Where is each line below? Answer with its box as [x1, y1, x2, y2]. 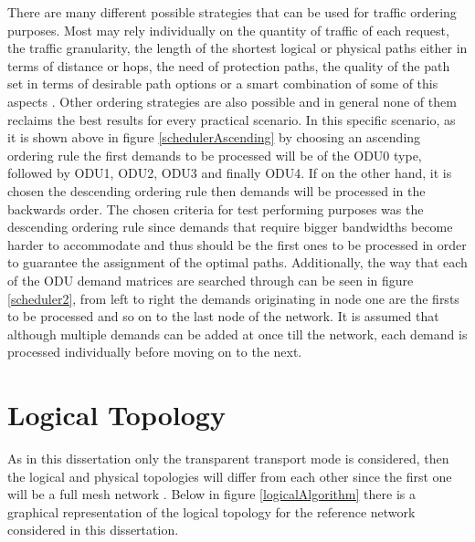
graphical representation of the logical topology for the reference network [7, 502, 416, 521]
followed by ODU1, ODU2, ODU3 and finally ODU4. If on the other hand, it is [7, 163, 452, 182]
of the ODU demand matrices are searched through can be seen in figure [7, 270, 414, 289]
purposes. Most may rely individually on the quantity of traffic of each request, [7, 20, 449, 39]
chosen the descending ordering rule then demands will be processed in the [7, 181, 426, 200]
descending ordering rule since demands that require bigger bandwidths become [7, 217, 453, 236]
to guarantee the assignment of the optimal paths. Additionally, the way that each [7, 253, 468, 272]
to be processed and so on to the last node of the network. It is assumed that [7, 307, 439, 326]
